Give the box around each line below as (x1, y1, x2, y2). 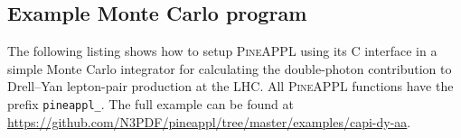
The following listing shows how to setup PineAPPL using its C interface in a (7, 41, 437, 60)
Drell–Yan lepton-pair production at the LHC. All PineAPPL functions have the (7, 77, 454, 96)
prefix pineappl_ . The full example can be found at (7, 94, 294, 113)
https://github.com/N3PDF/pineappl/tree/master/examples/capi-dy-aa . (7, 112, 411, 131)
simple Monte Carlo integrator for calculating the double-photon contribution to (7, 59, 452, 78)
